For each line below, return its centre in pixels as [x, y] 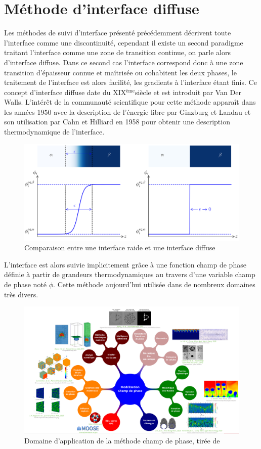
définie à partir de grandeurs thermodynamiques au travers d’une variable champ [130, 274]
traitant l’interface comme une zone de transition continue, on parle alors [117, 52]
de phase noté [26, 284]
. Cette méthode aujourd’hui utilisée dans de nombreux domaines [154, 284]
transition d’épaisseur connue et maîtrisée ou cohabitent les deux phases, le [120, 72]
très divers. [21, 294]
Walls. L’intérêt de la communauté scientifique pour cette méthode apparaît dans [130, 102]
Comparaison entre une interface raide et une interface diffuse [120, 248]
